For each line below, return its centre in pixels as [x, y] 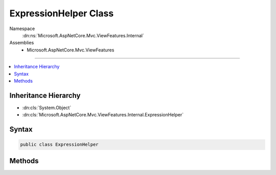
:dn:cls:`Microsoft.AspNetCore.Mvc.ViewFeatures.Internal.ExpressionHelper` [103, 115]
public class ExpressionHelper [60, 145]
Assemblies [22, 43]
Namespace [22, 29]
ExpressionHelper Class [62, 13]
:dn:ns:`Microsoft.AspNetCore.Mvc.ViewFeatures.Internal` [83, 35]
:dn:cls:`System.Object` [47, 108]
